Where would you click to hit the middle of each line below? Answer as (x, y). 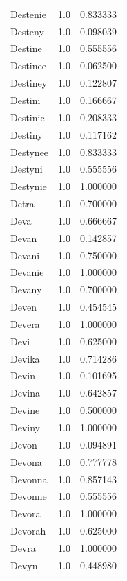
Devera (25, 323)
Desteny (27, 31)
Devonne (29, 496)
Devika (25, 358)
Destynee (30, 151)
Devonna (29, 479)
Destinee (28, 66)
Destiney (29, 83)
